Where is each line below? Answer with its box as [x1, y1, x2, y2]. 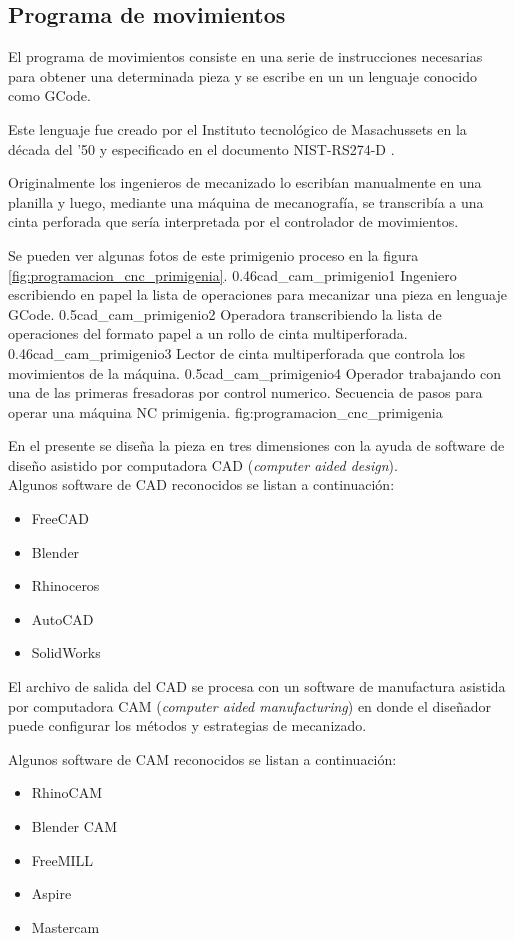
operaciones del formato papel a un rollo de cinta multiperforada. [8, 323, 408, 344]
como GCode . [8, 85, 91, 106]
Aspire [31, 883, 72, 904]
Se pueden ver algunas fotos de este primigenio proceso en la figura [8, 244, 419, 265]
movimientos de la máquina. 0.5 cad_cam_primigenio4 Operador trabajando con [8, 362, 502, 383]
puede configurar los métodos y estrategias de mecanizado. [8, 715, 367, 736]
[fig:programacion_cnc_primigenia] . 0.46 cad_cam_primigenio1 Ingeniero [8, 264, 457, 285]
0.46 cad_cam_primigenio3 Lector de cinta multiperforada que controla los [8, 342, 466, 363]
